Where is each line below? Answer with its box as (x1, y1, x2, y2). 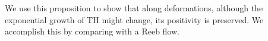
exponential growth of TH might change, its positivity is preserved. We (5, 13, 264, 26)
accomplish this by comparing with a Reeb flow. (5, 25, 179, 37)
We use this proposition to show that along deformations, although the (5, 2, 263, 14)
